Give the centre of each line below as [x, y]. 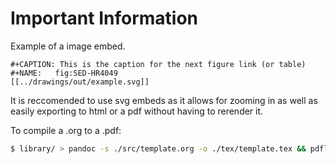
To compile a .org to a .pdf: [66, 130]
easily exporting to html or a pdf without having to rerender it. [137, 111]
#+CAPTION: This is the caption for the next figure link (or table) [158, 64]
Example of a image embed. [68, 46]
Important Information [104, 18]
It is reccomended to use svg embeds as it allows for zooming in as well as [164, 100]
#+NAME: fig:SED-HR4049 [64, 73]
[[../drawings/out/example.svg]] [80, 82]
